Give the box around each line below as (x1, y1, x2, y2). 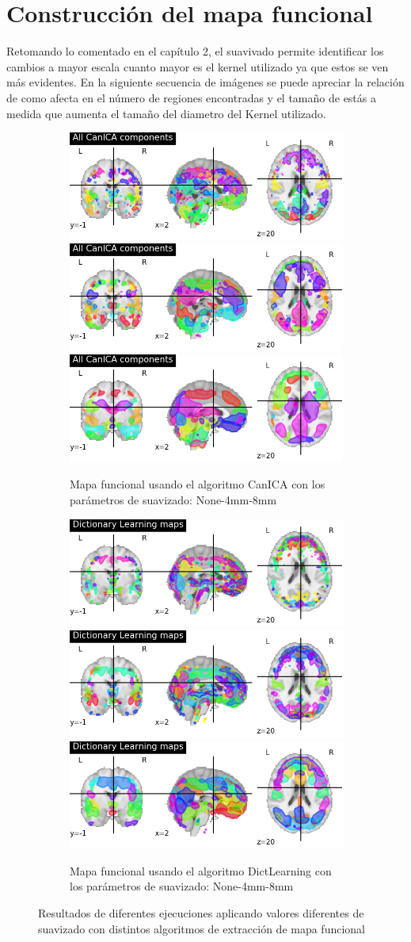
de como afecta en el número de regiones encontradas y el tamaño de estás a (6, 89, 376, 105)
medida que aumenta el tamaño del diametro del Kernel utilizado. (6, 105, 326, 121)
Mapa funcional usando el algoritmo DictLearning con (70, 862, 332, 879)
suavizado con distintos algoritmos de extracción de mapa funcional (38, 920, 365, 936)
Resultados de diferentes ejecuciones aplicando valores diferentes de (38, 905, 364, 921)
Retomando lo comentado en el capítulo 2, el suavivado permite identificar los (6, 43, 384, 59)
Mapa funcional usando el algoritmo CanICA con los (70, 476, 325, 492)
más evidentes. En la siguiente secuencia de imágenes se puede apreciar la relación (6, 74, 405, 90)
